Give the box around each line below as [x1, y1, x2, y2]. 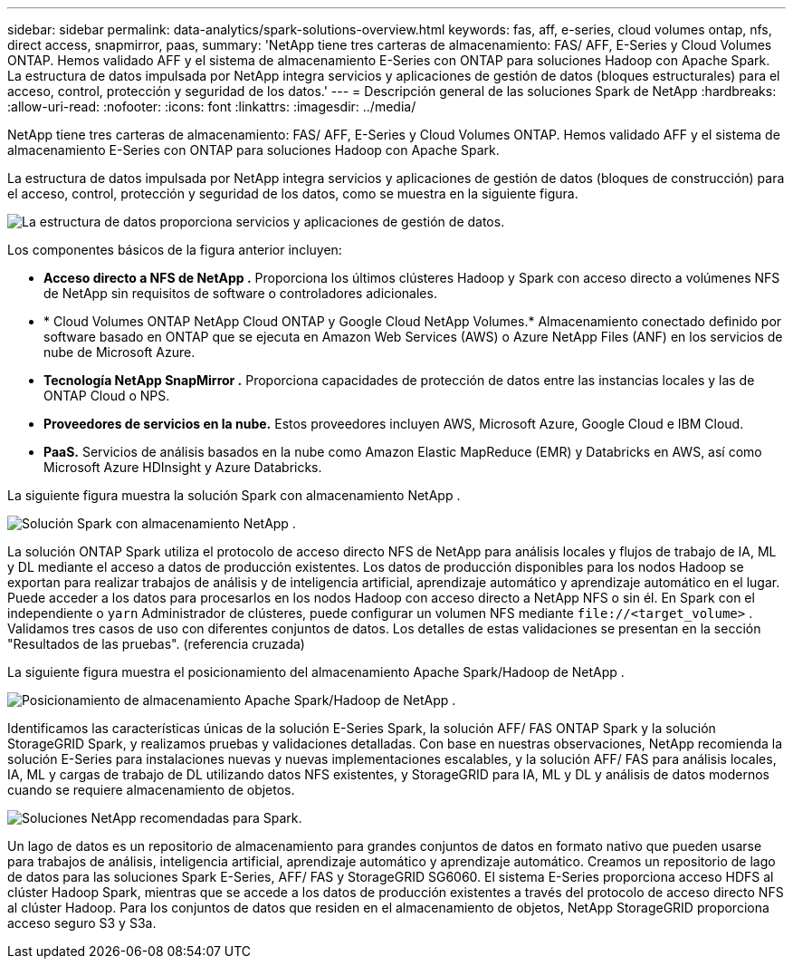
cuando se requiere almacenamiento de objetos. [7, 782, 295, 797]
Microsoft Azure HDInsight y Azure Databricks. [43, 459, 322, 475]
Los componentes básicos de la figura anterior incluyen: [7, 242, 342, 257]
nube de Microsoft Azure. [43, 344, 196, 360]
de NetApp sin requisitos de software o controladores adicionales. [43, 285, 437, 301]
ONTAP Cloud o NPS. [43, 388, 170, 403]
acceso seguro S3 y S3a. [7, 915, 157, 931]
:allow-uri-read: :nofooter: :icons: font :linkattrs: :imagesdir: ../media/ [7, 99, 416, 114]
